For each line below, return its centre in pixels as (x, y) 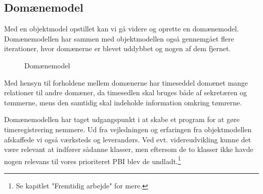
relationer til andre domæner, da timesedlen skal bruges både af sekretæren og (126, 92)
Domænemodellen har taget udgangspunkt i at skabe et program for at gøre (122, 119)
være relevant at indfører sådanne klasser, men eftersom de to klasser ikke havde (129, 149)
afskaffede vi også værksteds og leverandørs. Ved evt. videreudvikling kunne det (128, 139)
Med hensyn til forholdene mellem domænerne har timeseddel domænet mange (126, 82)
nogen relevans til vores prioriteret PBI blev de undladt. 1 (93, 160)
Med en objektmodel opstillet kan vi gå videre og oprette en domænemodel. (122, 29)
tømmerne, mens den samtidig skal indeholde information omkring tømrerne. (123, 102)
